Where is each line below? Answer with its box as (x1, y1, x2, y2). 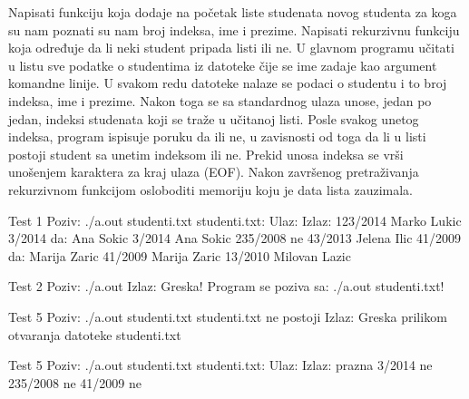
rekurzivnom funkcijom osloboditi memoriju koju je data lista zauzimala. (8, 180, 413, 199)
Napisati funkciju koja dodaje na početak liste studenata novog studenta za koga (8, 3, 457, 21)
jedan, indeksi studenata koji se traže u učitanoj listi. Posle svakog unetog (8, 109, 419, 128)
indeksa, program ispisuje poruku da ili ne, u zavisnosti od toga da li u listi (8, 127, 426, 146)
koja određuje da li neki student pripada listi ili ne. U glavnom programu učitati (8, 38, 454, 57)
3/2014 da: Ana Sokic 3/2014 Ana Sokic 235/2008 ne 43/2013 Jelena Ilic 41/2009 (8, 229, 462, 248)
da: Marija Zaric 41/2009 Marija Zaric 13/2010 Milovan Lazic (8, 246, 351, 265)
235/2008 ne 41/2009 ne (8, 373, 142, 392)
